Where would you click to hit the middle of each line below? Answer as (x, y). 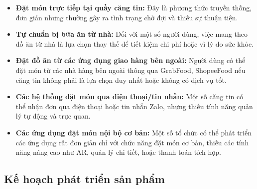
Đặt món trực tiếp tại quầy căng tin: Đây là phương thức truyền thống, (134, 7)
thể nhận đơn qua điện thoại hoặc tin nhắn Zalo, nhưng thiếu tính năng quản (134, 106)
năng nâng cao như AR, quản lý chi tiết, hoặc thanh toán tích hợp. (118, 152)
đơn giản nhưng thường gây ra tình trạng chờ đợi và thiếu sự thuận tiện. (127, 17)
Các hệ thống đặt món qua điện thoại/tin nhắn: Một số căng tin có (129, 96)
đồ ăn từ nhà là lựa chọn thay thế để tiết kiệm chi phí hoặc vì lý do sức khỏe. (135, 43)
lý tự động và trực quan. (53, 116)
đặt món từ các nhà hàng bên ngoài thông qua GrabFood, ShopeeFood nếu (130, 70)
